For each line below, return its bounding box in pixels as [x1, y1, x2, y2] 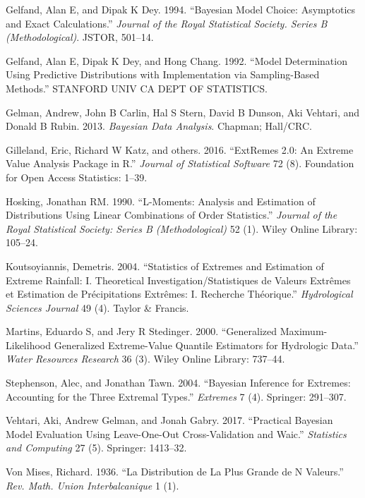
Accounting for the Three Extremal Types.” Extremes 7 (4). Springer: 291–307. [6, 389, 347, 403]
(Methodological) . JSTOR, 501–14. [6, 30, 154, 44]
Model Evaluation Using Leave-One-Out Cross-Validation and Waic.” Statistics [6, 426, 347, 441]
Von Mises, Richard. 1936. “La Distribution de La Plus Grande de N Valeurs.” [6, 464, 344, 479]
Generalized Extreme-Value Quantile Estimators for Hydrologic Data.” [54, 337, 359, 352]
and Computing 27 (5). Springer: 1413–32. [6, 440, 187, 455]
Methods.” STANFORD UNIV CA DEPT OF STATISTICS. [6, 80, 268, 95]
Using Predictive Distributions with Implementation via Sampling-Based [6, 67, 320, 82]
